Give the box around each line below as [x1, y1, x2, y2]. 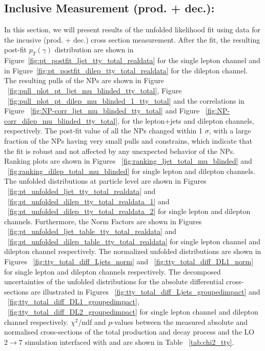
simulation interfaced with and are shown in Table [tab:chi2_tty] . [25, 336, 234, 347]
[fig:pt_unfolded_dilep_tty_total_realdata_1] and [8, 196, 170, 206]
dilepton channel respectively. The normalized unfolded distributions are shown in [4, 246, 261, 257]
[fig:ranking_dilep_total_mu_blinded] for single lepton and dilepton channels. [8, 165, 255, 176]
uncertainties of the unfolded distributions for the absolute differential [4, 276, 224, 287]
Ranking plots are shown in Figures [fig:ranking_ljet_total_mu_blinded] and [4, 155, 252, 166]
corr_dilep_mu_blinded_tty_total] [4, 115, 118, 126]
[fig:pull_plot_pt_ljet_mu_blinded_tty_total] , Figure [8, 85, 182, 95]
